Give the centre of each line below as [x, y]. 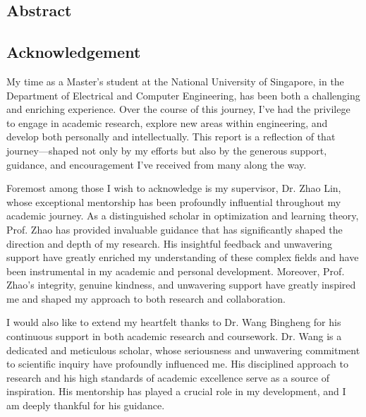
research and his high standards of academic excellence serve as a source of [168, 377]
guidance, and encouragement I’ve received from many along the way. [157, 164]
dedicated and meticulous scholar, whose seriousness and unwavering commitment [183, 350]
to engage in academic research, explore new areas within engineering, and [167, 122]
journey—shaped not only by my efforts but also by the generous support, [167, 150]
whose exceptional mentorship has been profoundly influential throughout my [174, 201]
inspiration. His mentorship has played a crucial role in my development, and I [176, 391]
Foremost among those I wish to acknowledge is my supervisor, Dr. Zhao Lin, [174, 188]
